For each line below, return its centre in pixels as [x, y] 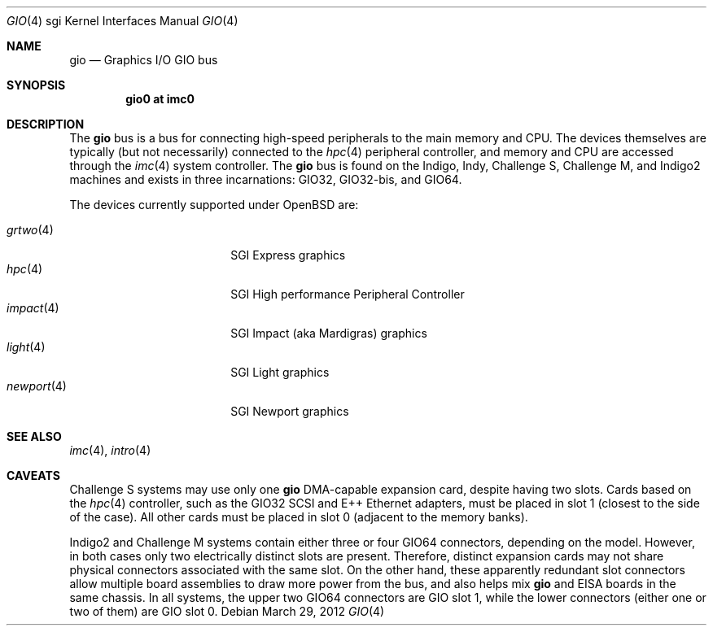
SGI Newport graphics [290, 411]
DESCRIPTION [46, 124]
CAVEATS [33, 475]
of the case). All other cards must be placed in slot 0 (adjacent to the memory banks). [299, 517]
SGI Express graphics [288, 255]
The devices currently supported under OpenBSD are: [214, 205]
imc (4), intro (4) [110, 450]
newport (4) [37, 386]
